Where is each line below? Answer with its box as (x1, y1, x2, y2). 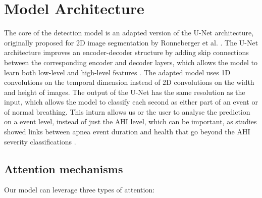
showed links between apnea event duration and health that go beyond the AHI (4, 126, 250, 137)
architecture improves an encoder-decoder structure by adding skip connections (4, 47, 249, 58)
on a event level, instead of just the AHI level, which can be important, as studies (4, 116, 257, 127)
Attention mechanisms (4, 161, 123, 176)
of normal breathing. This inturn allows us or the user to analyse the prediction (4, 106, 250, 117)
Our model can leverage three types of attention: (4, 184, 155, 195)
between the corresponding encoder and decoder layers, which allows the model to (4, 57, 258, 67)
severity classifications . (4, 136, 76, 146)
